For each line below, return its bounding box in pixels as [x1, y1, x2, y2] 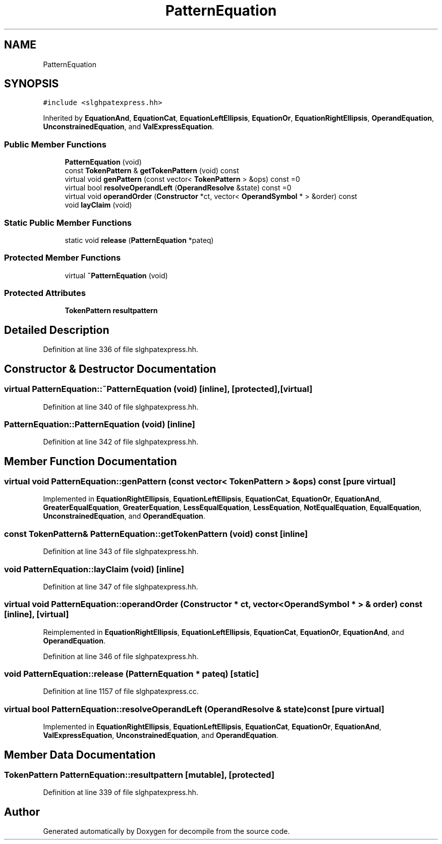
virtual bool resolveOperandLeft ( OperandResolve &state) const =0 [65, 183, 292, 192]
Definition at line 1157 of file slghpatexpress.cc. [43, 687, 199, 696]
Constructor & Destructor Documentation [4, 362, 216, 375]
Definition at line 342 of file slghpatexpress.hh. [43, 437, 199, 446]
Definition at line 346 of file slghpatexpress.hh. [43, 652, 199, 661]
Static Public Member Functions [4, 217, 132, 228]
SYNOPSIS [4, 77, 59, 90]
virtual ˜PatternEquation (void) [65, 271, 168, 280]
